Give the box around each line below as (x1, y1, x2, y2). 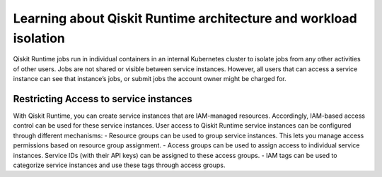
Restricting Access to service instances (13, 92, 192, 105)
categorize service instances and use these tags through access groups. (13, 161, 226, 169)
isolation (13, 30, 65, 46)
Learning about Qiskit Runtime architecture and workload (13, 11, 357, 26)
